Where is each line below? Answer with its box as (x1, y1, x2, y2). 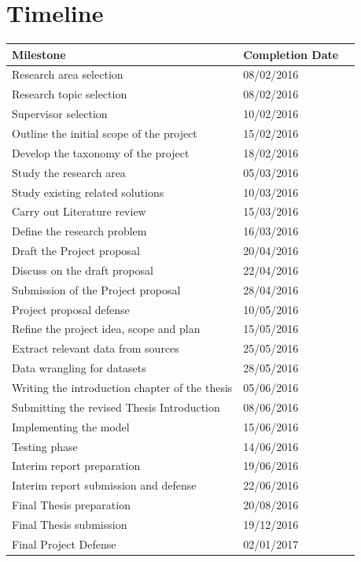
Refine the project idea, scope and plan (12, 320, 201, 337)
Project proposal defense (12, 301, 130, 317)
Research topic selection (12, 86, 127, 102)
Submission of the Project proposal (12, 281, 181, 298)
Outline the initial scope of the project (12, 125, 197, 141)
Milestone (12, 46, 66, 62)
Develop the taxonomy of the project (12, 144, 190, 161)
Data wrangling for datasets (12, 360, 146, 376)
